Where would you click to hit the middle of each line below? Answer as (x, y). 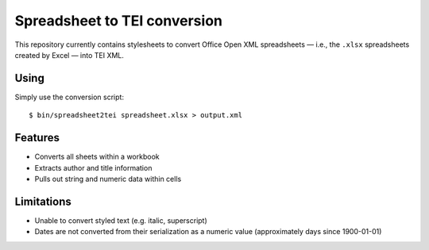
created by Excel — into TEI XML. (70, 55)
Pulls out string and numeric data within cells (108, 179)
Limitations (43, 201)
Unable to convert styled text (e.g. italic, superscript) (121, 220)
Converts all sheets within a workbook (97, 157)
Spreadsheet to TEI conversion (118, 21)
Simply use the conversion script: (70, 97)
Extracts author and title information (93, 167)
